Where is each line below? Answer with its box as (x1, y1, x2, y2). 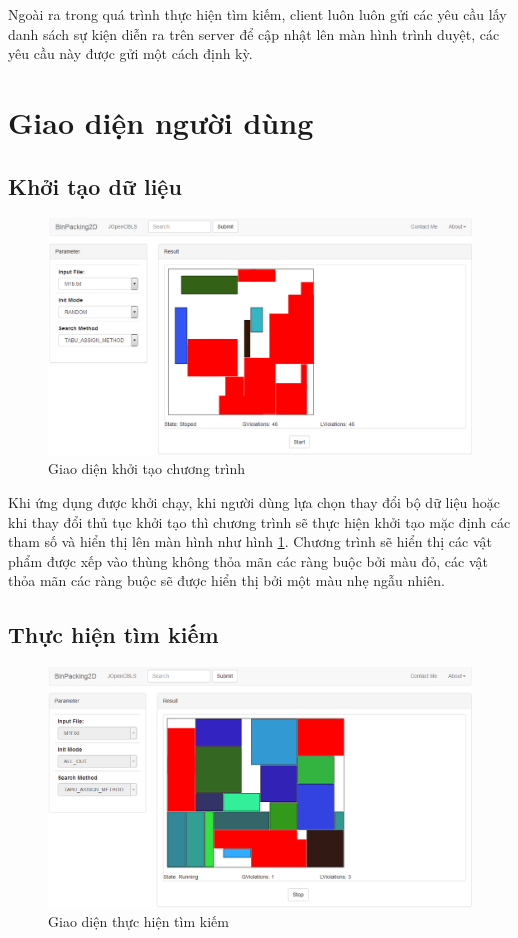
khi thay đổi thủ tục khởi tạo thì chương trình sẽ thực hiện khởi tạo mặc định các (8, 511, 511, 532)
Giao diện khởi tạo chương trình (48, 458, 245, 479)
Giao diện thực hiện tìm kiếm (48, 911, 229, 932)
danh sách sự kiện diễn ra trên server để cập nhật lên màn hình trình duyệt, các (8, 23, 500, 44)
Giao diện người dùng (8, 101, 314, 142)
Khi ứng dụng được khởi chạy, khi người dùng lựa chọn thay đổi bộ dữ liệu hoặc (8, 491, 501, 512)
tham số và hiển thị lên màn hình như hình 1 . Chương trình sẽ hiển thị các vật (8, 531, 493, 552)
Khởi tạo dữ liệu (8, 170, 182, 201)
